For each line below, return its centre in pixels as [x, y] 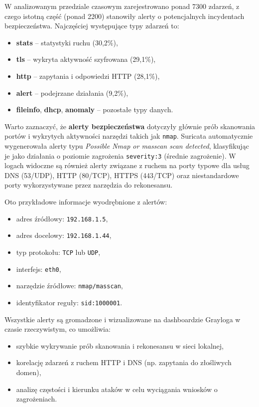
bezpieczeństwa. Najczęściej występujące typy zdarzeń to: [92, 26]
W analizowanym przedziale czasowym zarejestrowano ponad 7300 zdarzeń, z [122, 6]
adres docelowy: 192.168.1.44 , [64, 235]
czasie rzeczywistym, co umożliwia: [58, 329]
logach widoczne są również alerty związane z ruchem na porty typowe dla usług [127, 165]
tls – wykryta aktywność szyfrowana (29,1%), [86, 59]
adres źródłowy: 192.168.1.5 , [62, 218]
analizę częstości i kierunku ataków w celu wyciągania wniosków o [117, 389]
